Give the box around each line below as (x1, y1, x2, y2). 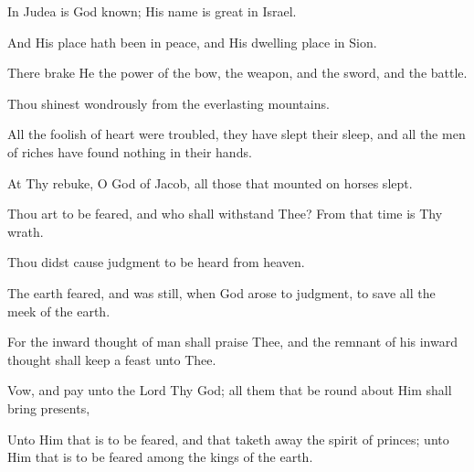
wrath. (7, 221, 44, 241)
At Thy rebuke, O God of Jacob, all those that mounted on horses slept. (7, 173, 413, 192)
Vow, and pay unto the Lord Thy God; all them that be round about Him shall (7, 381, 452, 400)
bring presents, (7, 398, 90, 417)
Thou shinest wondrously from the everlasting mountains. (7, 93, 330, 113)
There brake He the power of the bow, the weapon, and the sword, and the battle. (7, 63, 468, 82)
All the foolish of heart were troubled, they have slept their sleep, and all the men (7, 124, 466, 144)
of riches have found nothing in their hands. (7, 142, 252, 161)
